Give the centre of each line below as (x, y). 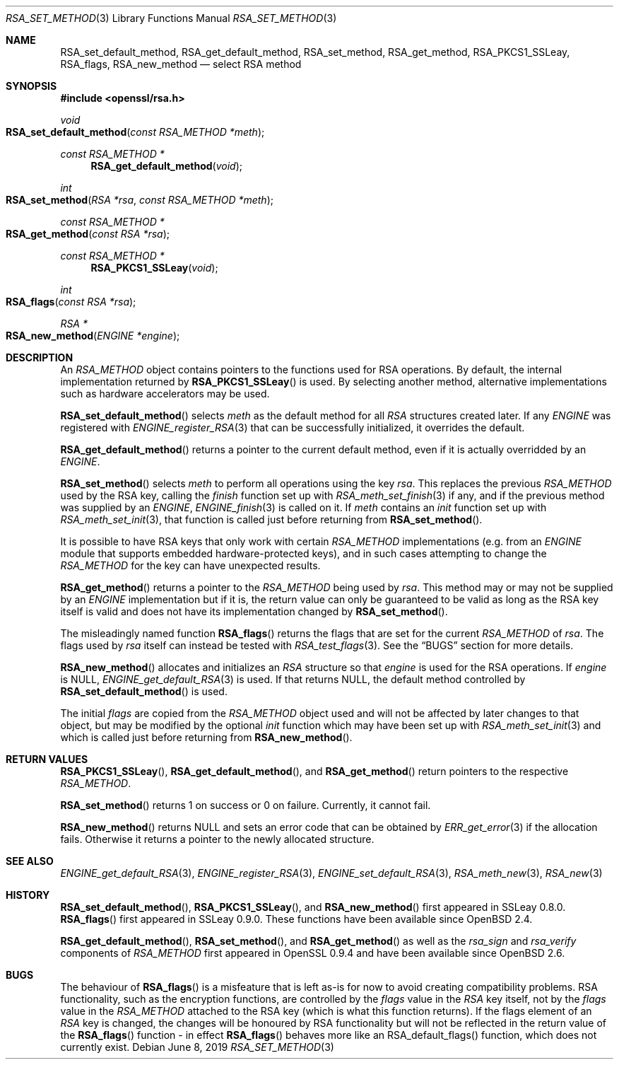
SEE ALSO (30, 861)
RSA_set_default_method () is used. (144, 691)
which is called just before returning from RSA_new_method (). (206, 737)
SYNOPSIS (31, 86)
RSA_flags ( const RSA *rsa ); (71, 302)
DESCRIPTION (40, 357)
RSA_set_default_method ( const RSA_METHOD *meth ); (135, 132)
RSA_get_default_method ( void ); (167, 166)
